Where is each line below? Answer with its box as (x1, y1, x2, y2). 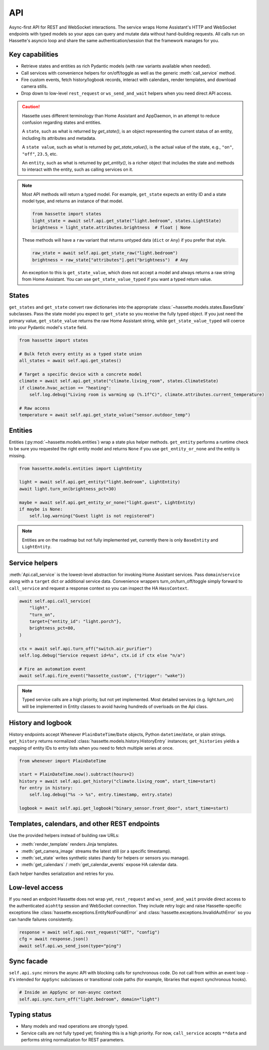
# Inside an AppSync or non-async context (19, 990, 122, 995)
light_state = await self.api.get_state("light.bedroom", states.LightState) (32, 218, 222, 223)
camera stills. (21, 83, 48, 89)
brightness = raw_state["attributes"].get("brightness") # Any (32, 257, 189, 262)
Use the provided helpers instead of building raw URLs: (9, 832, 120, 838)
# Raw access (19, 405, 50, 411)
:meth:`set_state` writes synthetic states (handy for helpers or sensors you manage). (21, 854, 190, 861)
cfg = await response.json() (19, 936, 89, 942)
